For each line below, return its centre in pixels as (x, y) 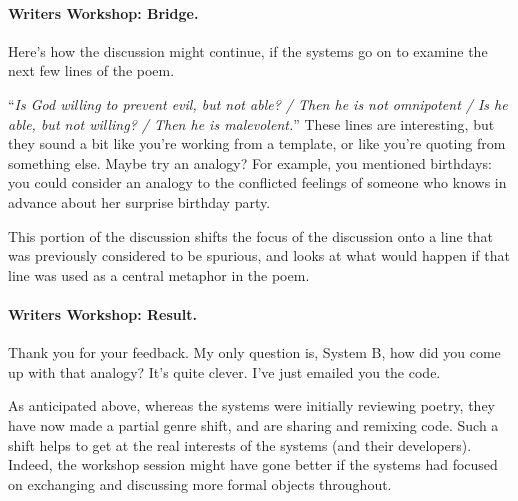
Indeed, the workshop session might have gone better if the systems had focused (253, 464)
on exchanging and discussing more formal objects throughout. (200, 483)
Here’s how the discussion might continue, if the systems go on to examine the (248, 50)
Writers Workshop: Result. (102, 313)
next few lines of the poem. (91, 70)
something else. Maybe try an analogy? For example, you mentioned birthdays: (250, 162)
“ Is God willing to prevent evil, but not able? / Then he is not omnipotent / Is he (258, 103)
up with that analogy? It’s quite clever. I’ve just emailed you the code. (224, 371)
